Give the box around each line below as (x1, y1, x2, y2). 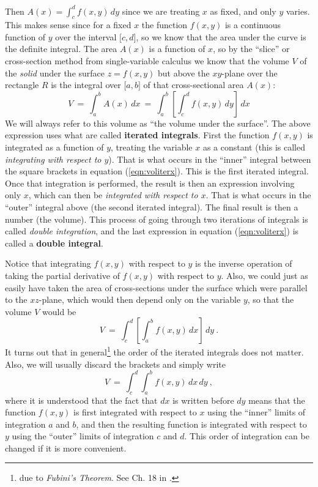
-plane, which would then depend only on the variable (39, 293, 241, 306)
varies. (286, 4, 310, 17)
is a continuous (224, 18, 281, 31)
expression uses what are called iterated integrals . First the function (5, 128, 270, 141)
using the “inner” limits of (207, 406, 306, 418)
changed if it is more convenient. (5, 441, 127, 454)
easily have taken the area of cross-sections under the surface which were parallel (5, 281, 308, 294)
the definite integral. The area (5, 42, 117, 55)
